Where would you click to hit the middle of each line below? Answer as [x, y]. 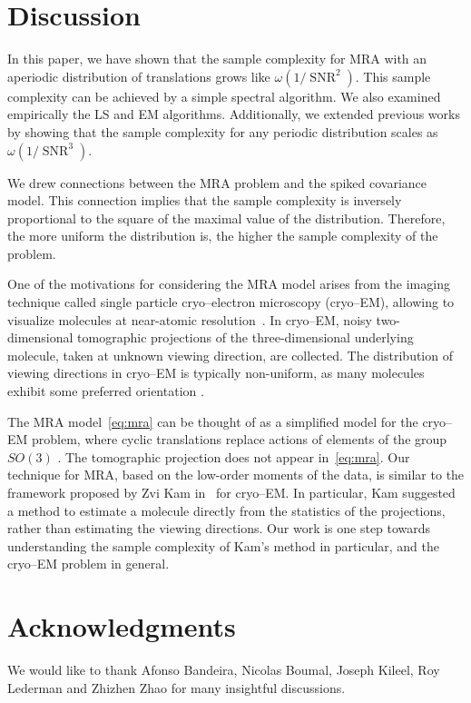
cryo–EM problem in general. [88, 564]
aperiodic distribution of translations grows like [139, 76]
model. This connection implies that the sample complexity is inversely [205, 200]
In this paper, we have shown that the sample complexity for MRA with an [217, 59]
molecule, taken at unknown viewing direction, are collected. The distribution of [230, 355]
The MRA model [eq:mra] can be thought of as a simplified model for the [213, 421]
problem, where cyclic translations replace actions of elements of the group [240, 439]
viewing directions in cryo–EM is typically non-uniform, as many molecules [216, 373]
